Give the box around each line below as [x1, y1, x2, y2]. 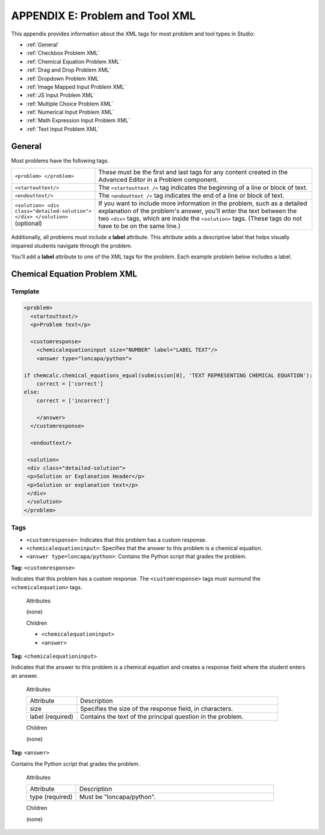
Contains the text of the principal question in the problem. [80, 713, 244, 721]
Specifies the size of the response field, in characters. [80, 705, 234, 713]
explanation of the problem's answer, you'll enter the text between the [98, 207, 297, 215]
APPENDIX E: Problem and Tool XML [11, 9, 196, 22]
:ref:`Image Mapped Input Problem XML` [26, 83, 126, 90]
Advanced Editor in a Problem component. [98, 175, 218, 184]
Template [11, 287, 40, 295]
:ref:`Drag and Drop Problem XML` [26, 66, 111, 73]
